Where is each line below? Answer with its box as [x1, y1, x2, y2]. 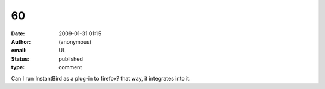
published [58, 55, 84, 63]
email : [11, 47, 27, 54]
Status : [11, 55, 30, 63]
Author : [11, 38, 31, 45]
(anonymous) [58, 38, 92, 45]
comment [58, 64, 82, 71]
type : [11, 64, 25, 71]
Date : [11, 30, 25, 37]
